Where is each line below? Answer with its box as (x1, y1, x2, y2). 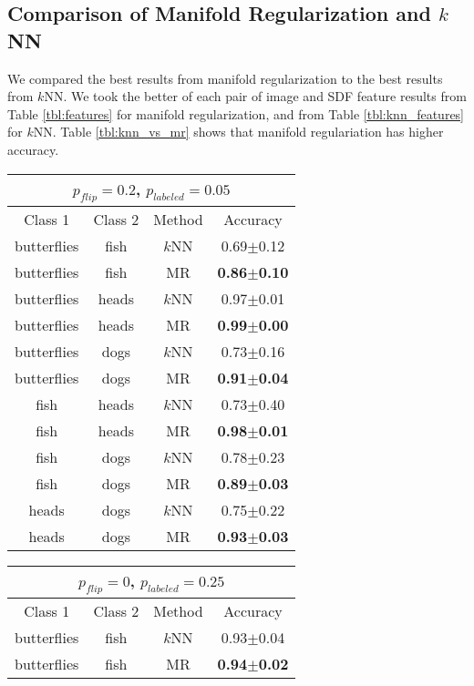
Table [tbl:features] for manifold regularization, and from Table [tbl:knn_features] (7, 104, 465, 123)
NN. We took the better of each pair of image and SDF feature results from (44, 87, 467, 106)
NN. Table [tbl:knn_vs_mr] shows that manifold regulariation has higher (33, 122, 444, 141)
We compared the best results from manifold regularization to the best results (7, 68, 443, 87)
